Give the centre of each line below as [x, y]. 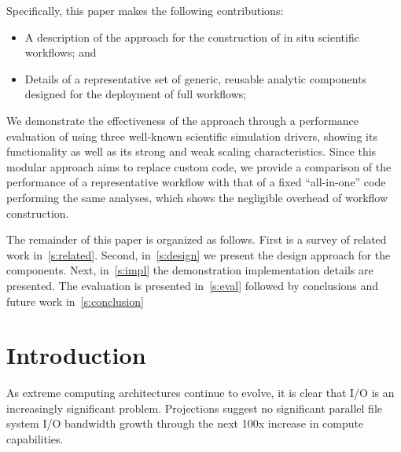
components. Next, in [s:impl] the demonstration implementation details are [190, 270]
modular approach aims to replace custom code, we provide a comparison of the [199, 166]
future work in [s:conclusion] [75, 301]
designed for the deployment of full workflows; [136, 94]
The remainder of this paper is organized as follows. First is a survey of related [197, 239]
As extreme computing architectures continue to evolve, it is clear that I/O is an [200, 393]
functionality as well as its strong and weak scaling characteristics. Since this [191, 151]
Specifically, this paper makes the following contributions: [145, 10]
